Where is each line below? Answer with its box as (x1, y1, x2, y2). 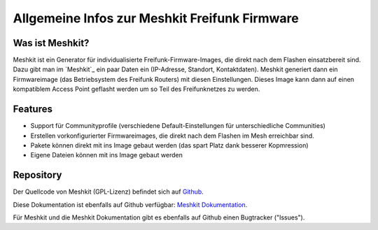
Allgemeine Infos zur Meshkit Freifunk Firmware (13, 10, 299, 26)
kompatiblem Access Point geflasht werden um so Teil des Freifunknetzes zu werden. (13, 85, 260, 94)
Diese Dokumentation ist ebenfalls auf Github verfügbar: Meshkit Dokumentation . (13, 200, 248, 209)
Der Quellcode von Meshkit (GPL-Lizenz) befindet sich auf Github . (13, 187, 204, 196)
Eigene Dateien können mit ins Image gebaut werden (30, 151, 183, 159)
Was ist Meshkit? (13, 37, 90, 49)
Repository (13, 169, 62, 181)
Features (13, 103, 52, 115)
